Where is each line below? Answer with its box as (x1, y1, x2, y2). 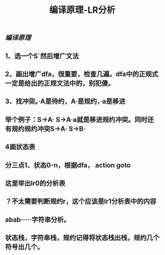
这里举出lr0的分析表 (5, 179, 66, 187)
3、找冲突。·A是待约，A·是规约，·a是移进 (5, 97, 126, 106)
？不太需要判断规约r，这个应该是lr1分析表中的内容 (5, 197, 157, 206)
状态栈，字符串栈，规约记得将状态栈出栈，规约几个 (5, 233, 160, 242)
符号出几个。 (5, 243, 44, 251)
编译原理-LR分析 (49, 4, 116, 16)
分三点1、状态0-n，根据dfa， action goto (5, 161, 131, 169)
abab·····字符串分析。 (5, 215, 71, 224)
